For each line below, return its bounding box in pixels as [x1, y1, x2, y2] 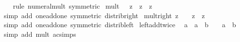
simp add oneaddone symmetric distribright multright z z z [3, 10, 205, 20]
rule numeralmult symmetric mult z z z [13, 1, 153, 10]
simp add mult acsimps [3, 29, 76, 39]
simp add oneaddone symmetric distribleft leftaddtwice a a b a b [3, 20, 236, 30]
